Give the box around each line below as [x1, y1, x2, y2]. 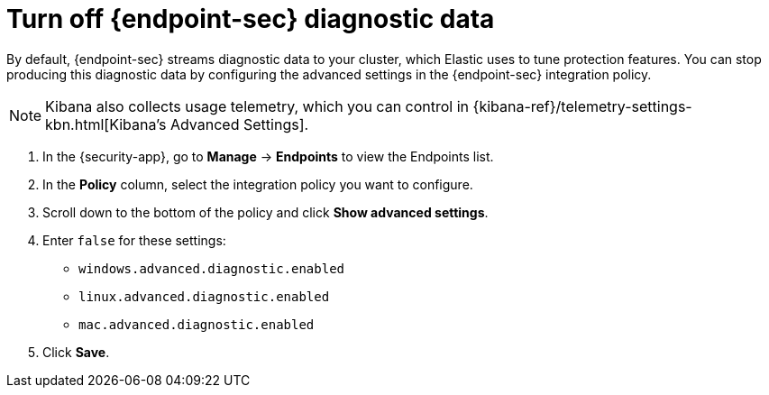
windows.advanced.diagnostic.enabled [78, 261, 345, 276]
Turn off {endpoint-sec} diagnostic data [6, 4, 495, 34]
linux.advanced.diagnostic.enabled [78, 289, 330, 304]
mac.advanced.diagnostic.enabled [78, 317, 315, 332]
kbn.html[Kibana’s [45, 115, 167, 133]
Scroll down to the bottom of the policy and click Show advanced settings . [42, 204, 489, 220]
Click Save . [42, 344, 110, 360]
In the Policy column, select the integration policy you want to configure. [42, 176, 473, 192]
